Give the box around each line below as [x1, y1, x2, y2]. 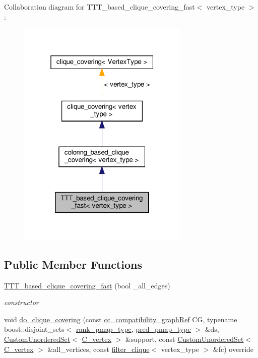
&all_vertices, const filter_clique [47, 343, 150, 354]
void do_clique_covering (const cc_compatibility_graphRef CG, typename [4, 314, 237, 324]
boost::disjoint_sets [4, 324, 64, 334]
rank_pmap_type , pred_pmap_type [76, 324, 191, 334]
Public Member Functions [4, 256, 142, 272]
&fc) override [213, 343, 254, 354]
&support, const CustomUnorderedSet [125, 333, 244, 344]
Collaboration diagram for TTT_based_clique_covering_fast [4, 2, 195, 12]
